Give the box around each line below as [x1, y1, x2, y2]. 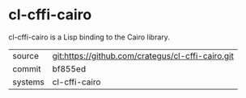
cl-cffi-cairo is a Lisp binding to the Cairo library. [8, 32, 170, 42]
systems [12, 76, 45, 88]
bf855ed [52, 63, 87, 74]
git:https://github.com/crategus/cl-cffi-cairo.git [52, 50, 235, 61]
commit [12, 63, 41, 74]
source [12, 50, 39, 61]
